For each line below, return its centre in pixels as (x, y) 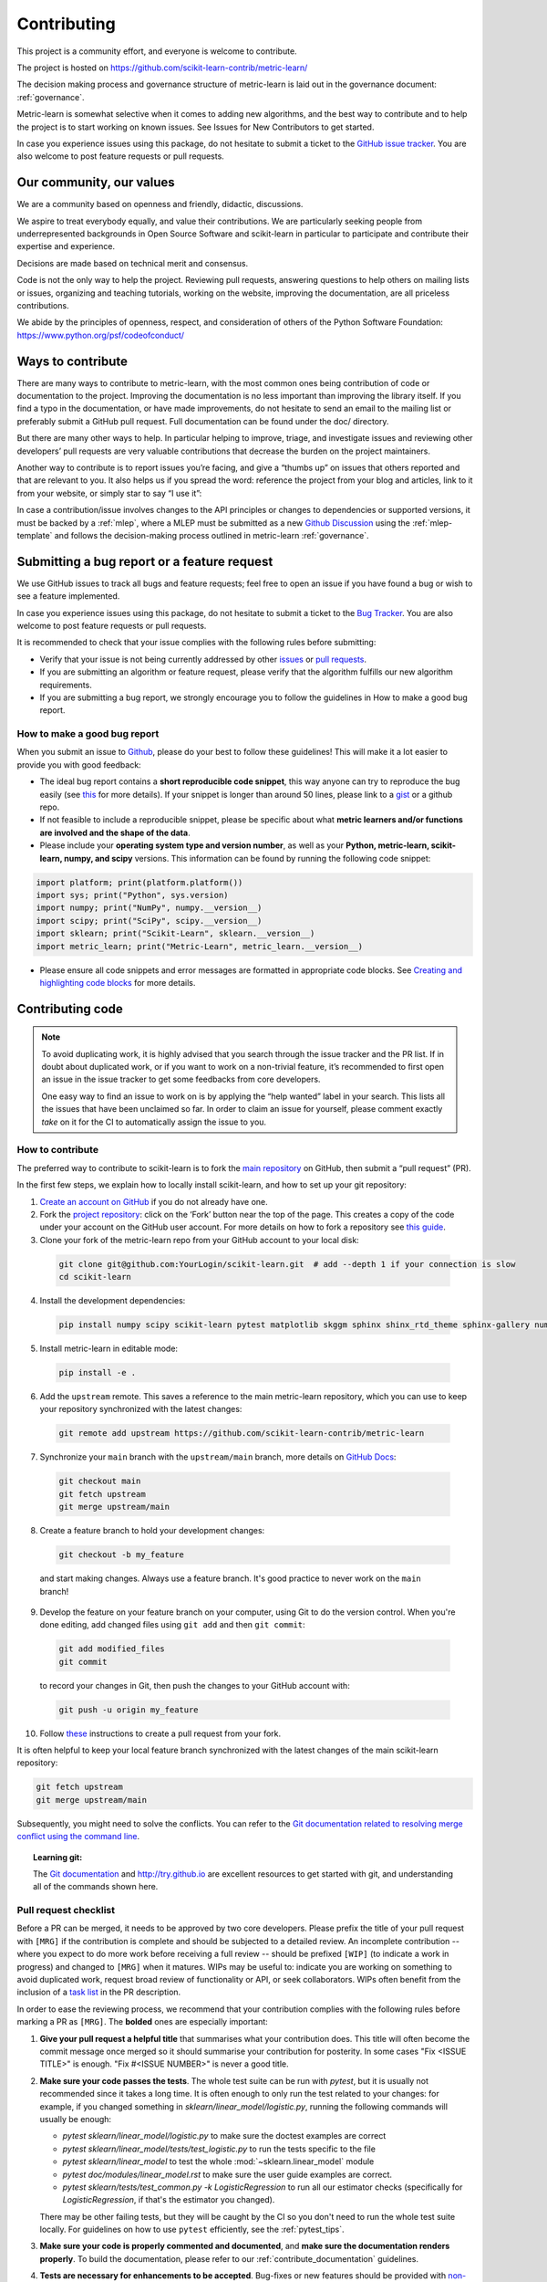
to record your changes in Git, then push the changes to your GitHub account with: (195, 1685)
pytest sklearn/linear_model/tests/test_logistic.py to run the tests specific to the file (219, 2149)
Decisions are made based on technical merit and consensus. (133, 263)
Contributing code (70, 1009)
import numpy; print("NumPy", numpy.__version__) (149, 908)
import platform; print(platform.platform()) (139, 882)
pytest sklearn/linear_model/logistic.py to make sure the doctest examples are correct (224, 2136)
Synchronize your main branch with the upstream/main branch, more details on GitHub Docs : (218, 1457)
